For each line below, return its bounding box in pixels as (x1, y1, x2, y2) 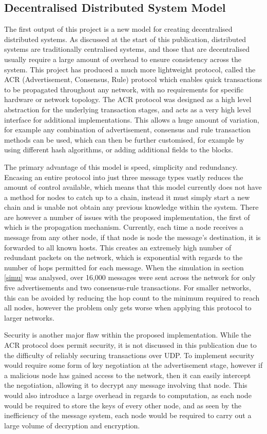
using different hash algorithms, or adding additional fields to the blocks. (4, 144, 233, 155)
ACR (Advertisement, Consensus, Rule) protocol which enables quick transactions (4, 74, 262, 85)
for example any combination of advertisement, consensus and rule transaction (4, 124, 251, 135)
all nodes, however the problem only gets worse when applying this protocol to (4, 302, 252, 313)
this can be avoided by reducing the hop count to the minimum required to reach (4, 292, 260, 303)
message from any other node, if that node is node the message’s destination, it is (4, 232, 261, 243)
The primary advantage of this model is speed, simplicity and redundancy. (4, 161, 238, 172)
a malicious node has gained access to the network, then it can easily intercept (4, 369, 251, 380)
